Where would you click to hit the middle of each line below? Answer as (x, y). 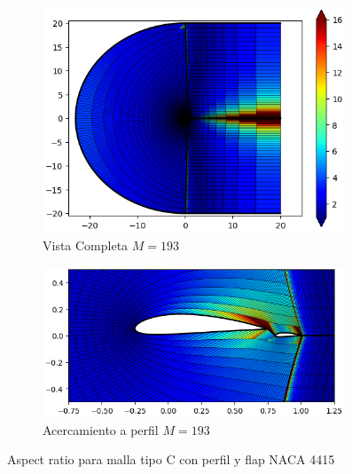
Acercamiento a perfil (101, 429)
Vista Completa (86, 245)
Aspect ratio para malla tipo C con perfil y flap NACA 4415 (171, 459)
